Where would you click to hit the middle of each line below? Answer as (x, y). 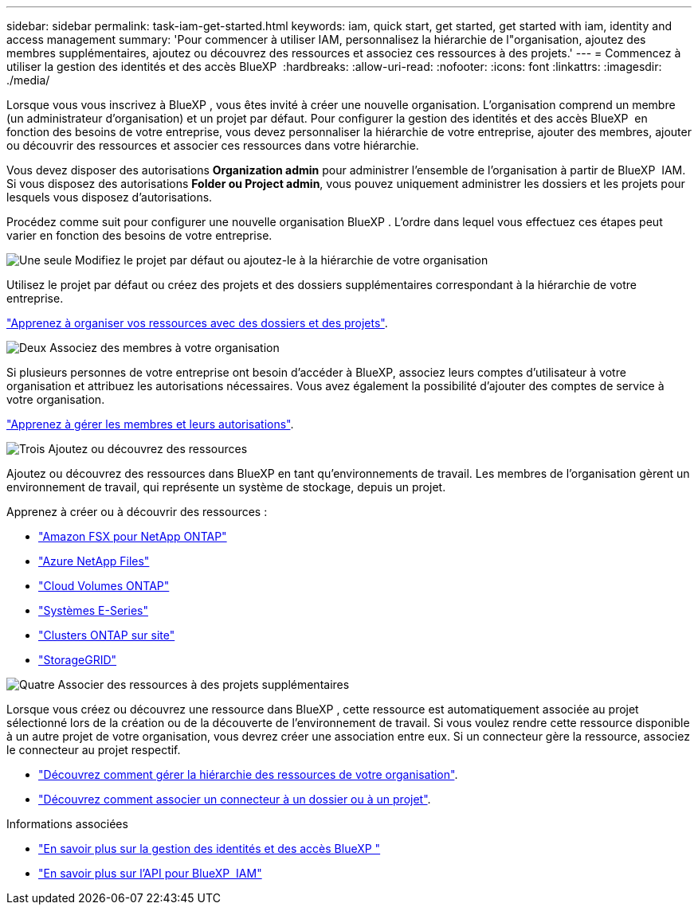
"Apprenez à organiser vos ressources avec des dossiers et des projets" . (197, 323)
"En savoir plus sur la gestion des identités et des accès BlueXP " (210, 848)
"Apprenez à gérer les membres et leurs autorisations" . (150, 424)
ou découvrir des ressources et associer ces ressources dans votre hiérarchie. (213, 145)
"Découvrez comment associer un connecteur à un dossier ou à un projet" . (235, 799)
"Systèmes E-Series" (93, 610)
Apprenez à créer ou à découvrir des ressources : (137, 512)
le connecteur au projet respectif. (94, 750)
